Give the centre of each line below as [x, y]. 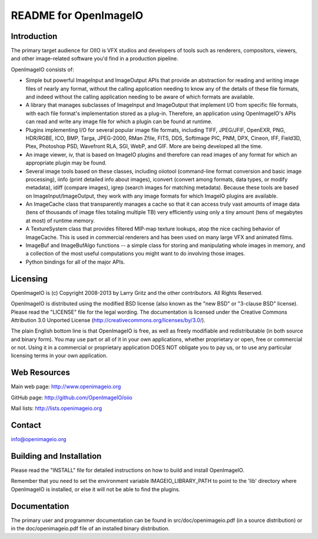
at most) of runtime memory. [60, 221]
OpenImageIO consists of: [42, 69]
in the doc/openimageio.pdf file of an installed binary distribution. [90, 528]
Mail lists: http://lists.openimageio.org [57, 408]
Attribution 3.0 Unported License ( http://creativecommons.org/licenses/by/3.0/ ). [108, 320]
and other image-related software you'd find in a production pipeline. [95, 58]
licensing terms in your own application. [59, 356]
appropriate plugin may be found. [66, 163]
